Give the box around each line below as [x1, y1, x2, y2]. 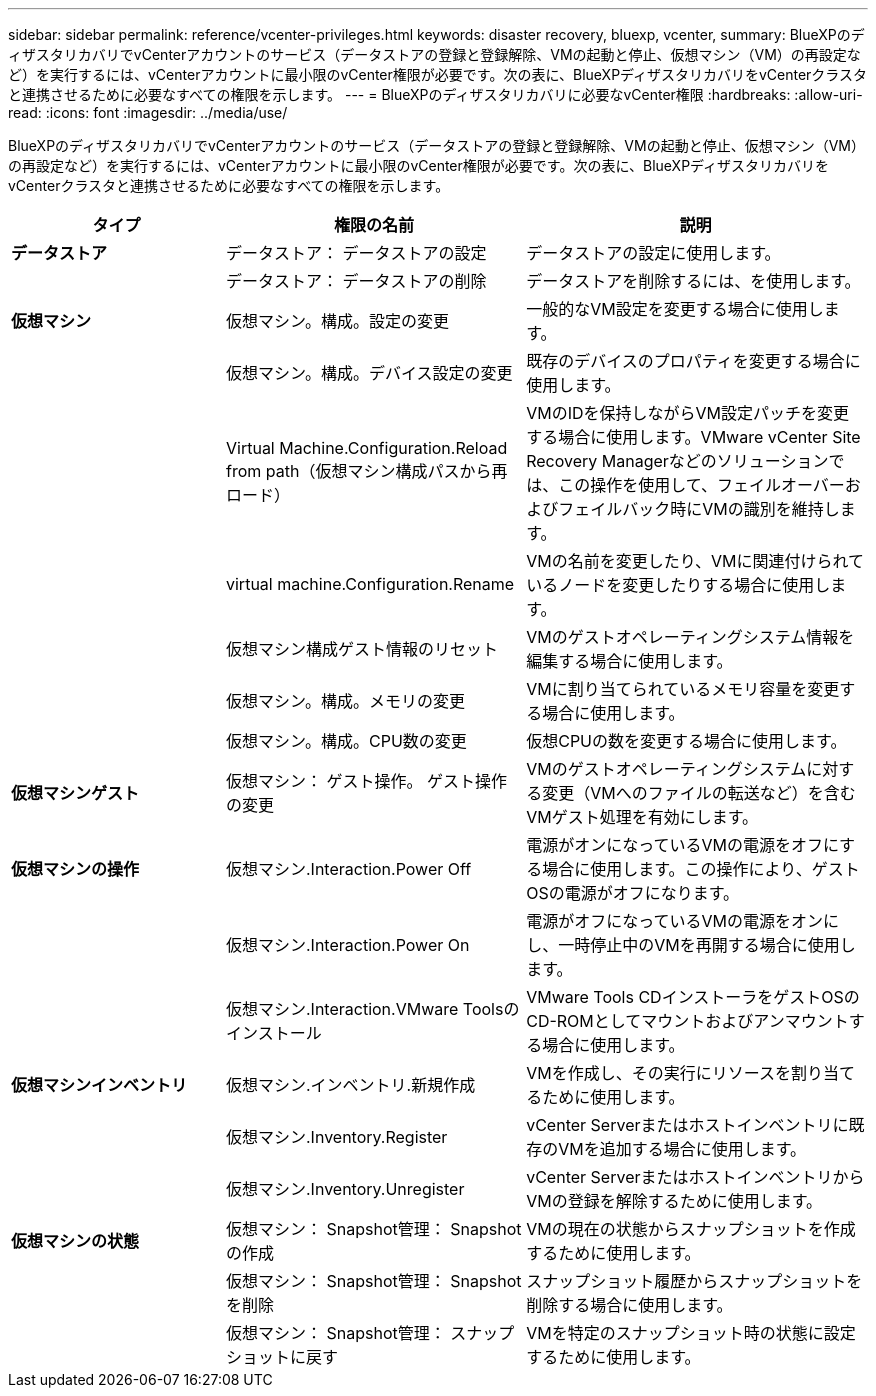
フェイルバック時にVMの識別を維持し [558, 499, 840, 519]
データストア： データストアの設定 [226, 243, 487, 263]
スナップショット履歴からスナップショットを [526, 1271, 863, 1291]
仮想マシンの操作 [11, 859, 140, 879]
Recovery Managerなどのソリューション [526, 451, 829, 471]
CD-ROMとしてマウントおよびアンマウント [526, 1011, 849, 1031]
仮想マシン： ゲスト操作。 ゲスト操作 [226, 771, 508, 791]
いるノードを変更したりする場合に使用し [526, 575, 831, 595]
